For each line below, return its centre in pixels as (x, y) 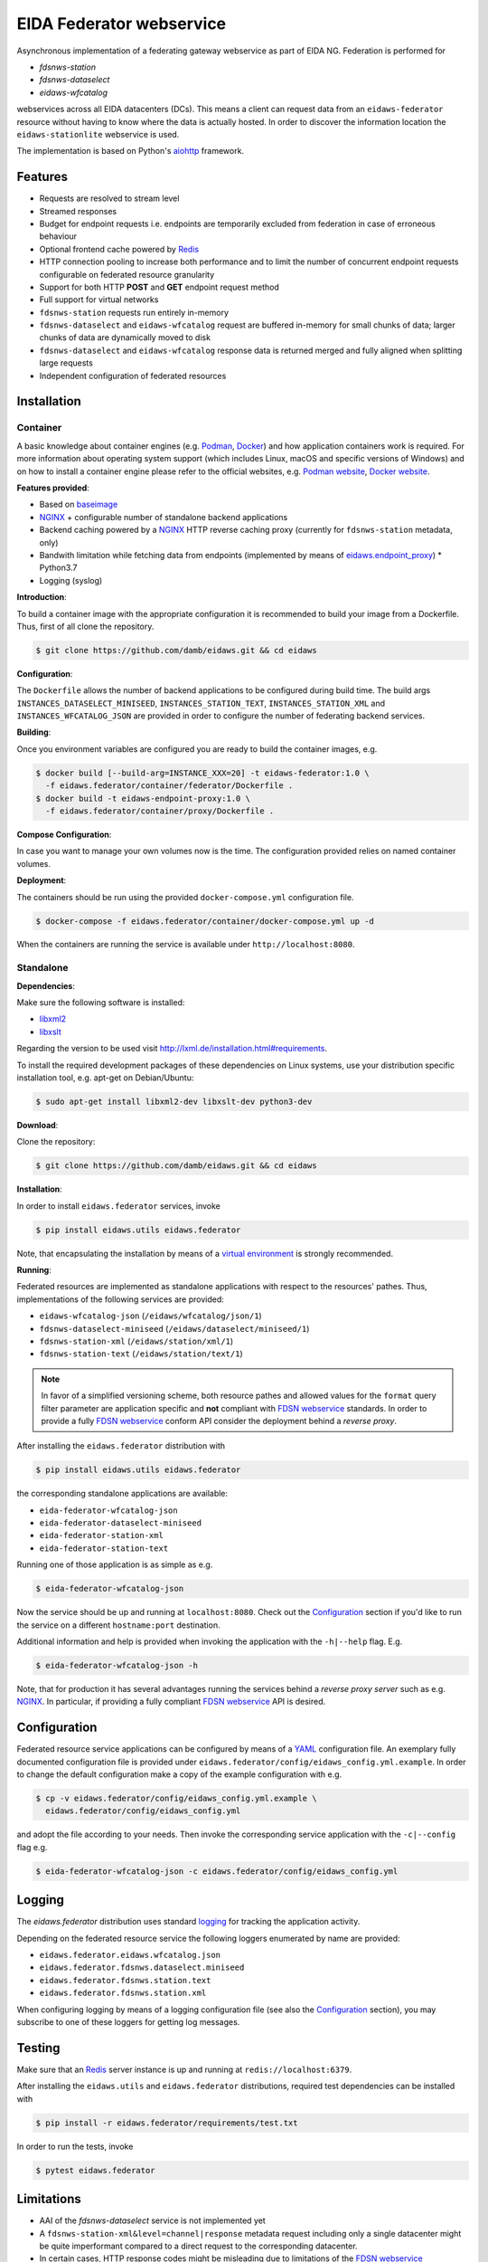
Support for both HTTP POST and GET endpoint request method (160, 287)
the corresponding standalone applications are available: (122, 1494)
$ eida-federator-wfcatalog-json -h (117, 1665)
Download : (38, 1125)
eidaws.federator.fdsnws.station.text (125, 1980)
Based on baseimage (79, 504)
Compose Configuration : (64, 834)
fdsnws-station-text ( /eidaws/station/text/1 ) (141, 1354)
